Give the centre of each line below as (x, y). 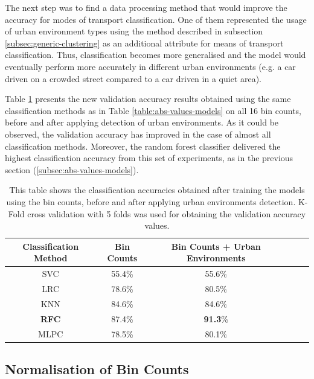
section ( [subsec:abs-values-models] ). (72, 169)
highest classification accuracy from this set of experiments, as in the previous (149, 158)
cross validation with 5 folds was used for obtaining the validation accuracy (167, 213)
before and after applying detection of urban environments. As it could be (142, 122)
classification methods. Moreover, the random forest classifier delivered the (143, 146)
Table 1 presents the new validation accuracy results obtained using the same (148, 99)
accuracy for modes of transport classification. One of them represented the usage (156, 19)
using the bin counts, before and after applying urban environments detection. (151, 201)
